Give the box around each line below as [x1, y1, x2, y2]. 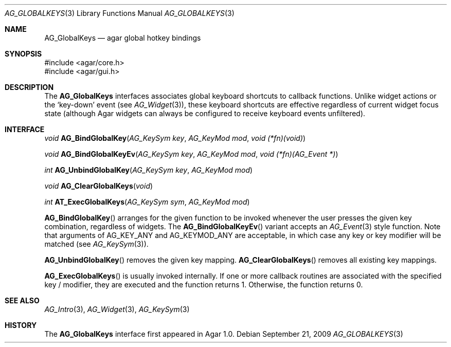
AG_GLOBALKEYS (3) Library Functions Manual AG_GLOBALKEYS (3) [5, 9, 234, 17]
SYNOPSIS [5, 49, 42, 58]
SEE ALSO [5, 296, 40, 305]
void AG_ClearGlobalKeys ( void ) [44, 181, 153, 190]
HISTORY [5, 321, 37, 330]
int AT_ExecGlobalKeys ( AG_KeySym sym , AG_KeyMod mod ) [44, 197, 250, 206]
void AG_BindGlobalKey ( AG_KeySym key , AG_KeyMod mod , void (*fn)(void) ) [44, 134, 306, 142]
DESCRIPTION [5, 83, 54, 92]
